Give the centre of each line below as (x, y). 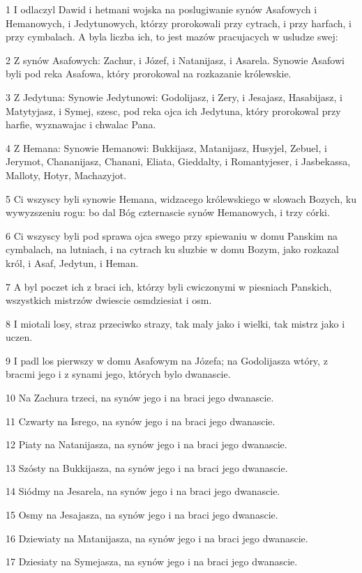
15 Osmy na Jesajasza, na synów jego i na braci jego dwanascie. (142, 515)
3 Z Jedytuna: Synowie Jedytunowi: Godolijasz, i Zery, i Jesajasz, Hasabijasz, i (174, 97)
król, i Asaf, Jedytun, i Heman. (72, 262)
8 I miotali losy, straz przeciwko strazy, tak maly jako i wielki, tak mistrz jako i (175, 323)
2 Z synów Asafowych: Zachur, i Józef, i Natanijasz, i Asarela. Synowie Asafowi (175, 60)
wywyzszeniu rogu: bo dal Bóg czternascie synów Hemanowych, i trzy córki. (168, 212)
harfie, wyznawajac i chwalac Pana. (81, 124)
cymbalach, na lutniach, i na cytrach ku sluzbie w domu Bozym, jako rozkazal (172, 249)
